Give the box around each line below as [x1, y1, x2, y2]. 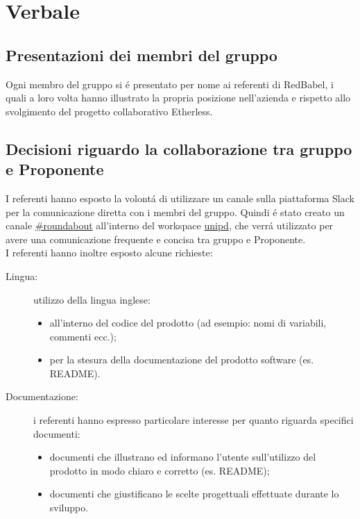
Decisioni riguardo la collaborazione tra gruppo [6, 138, 352, 159]
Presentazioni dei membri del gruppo [6, 44, 277, 65]
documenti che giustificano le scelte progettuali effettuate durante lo [49, 486, 339, 501]
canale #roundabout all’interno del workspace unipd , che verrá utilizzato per [6, 218, 334, 233]
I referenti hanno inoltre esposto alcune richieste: [6, 245, 213, 260]
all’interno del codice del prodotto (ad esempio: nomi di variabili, [49, 315, 327, 330]
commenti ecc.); [49, 329, 117, 343]
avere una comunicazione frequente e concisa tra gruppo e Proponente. [6, 231, 306, 246]
